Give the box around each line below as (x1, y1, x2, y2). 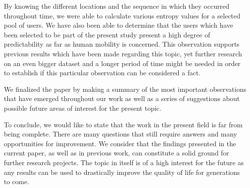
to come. (4, 176, 30, 187)
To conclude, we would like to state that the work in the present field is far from (4, 119, 243, 129)
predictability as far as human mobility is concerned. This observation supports (4, 39, 240, 49)
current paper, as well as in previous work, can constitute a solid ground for (4, 148, 229, 158)
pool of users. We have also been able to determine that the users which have (4, 20, 233, 30)
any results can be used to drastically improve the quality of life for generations (4, 167, 240, 177)
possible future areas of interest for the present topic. (4, 103, 161, 113)
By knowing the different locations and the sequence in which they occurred (4, 1, 230, 11)
